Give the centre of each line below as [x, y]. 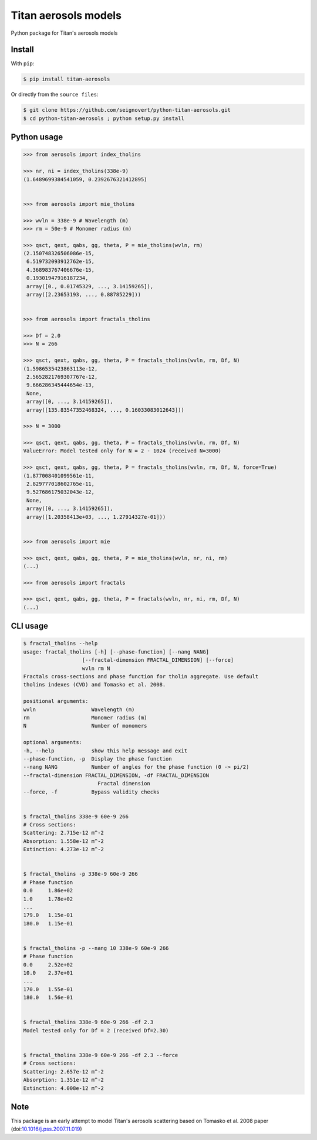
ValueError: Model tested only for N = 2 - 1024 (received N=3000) [122, 451]
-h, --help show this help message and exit [105, 751]
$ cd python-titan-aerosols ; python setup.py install [104, 118]
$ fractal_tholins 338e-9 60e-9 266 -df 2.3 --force [101, 1055]
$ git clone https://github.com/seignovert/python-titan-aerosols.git [127, 110]
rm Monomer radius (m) [85, 717]
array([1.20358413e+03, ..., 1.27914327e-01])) [96, 517]
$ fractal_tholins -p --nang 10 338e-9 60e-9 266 [96, 948]
